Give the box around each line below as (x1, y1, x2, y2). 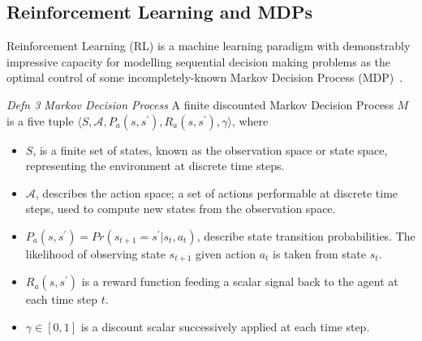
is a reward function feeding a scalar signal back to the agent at (81, 273, 398, 290)
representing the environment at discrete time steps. (25, 157, 285, 174)
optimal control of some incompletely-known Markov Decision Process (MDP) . (6, 69, 403, 86)
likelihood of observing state (25, 245, 166, 262)
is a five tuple (6, 112, 74, 129)
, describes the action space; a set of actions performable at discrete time (35, 184, 398, 201)
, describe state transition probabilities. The (196, 227, 416, 244)
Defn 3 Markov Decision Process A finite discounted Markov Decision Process (6, 96, 394, 113)
